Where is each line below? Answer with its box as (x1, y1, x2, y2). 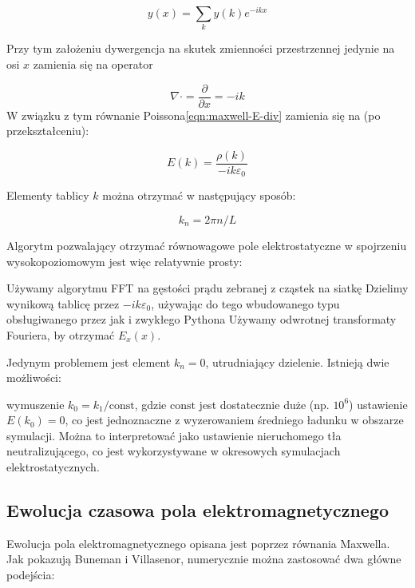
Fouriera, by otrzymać (6, 326, 115, 343)
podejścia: (6, 566, 55, 583)
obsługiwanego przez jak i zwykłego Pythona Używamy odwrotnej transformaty (6, 311, 397, 328)
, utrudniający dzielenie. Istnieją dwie (205, 353, 389, 370)
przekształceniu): (6, 122, 89, 139)
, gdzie (134, 395, 167, 412)
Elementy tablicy (6, 187, 89, 204)
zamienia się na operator (33, 56, 153, 72)
